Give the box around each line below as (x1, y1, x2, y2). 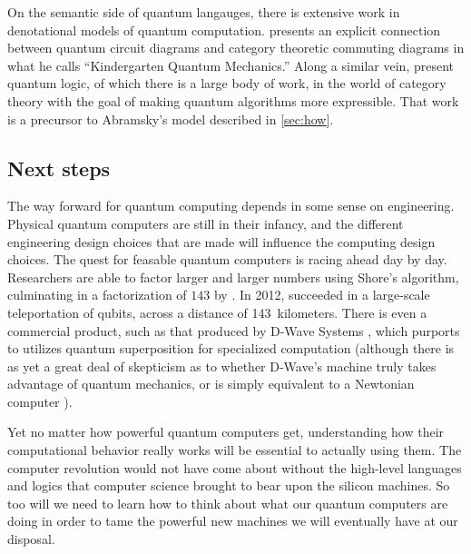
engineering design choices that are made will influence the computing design (7, 232, 436, 251)
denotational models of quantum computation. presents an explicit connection (7, 20, 441, 39)
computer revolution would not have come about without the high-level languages (7, 458, 462, 477)
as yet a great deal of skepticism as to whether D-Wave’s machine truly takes (7, 356, 437, 375)
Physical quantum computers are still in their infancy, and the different (7, 213, 404, 232)
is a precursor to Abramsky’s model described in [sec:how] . (7, 109, 334, 128)
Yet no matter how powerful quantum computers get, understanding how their (7, 422, 445, 441)
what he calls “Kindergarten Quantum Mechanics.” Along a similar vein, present (7, 55, 455, 74)
